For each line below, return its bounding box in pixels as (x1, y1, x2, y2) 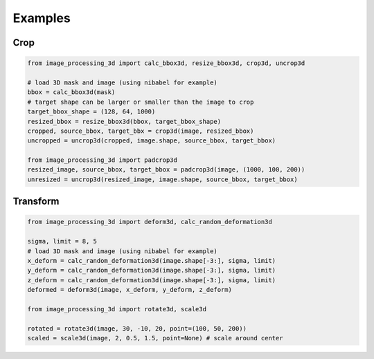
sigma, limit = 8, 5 (27, 237, 97, 246)
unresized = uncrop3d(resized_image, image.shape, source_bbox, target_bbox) (27, 175, 298, 183)
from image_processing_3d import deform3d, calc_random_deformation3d (27, 218, 273, 226)
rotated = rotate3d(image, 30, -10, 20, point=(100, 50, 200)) (27, 324, 247, 332)
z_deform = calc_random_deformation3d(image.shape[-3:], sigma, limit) (27, 276, 276, 284)
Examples (12, 10, 71, 26)
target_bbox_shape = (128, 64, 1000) (27, 108, 156, 116)
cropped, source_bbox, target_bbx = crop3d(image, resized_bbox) (27, 127, 254, 135)
